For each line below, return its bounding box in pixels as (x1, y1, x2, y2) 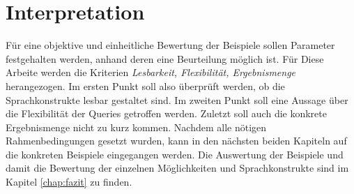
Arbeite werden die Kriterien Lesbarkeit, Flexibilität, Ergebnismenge (6, 65, 296, 80)
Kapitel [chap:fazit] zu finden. (6, 174, 132, 189)
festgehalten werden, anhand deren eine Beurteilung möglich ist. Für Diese (6, 51, 324, 66)
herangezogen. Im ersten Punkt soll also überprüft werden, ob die (6, 78, 285, 93)
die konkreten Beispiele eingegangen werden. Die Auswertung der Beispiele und (6, 147, 344, 161)
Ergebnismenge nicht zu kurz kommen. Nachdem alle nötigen (6, 119, 267, 134)
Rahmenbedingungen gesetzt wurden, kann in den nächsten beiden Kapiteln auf (6, 133, 347, 148)
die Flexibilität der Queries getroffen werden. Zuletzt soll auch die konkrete (6, 106, 327, 121)
